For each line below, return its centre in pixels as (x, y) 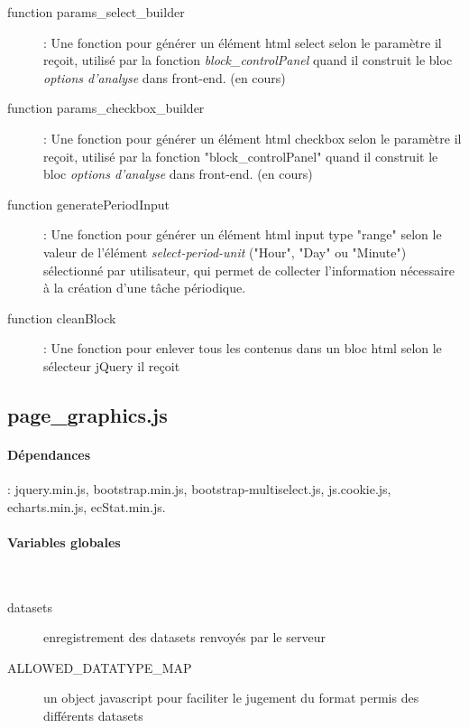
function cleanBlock (62, 317)
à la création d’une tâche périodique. (145, 288)
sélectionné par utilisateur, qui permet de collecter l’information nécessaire (249, 270)
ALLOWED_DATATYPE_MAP (100, 667)
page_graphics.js (87, 414)
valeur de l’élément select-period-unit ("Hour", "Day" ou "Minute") (225, 252)
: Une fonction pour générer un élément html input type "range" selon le (243, 234)
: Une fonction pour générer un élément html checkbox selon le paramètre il (253, 138)
